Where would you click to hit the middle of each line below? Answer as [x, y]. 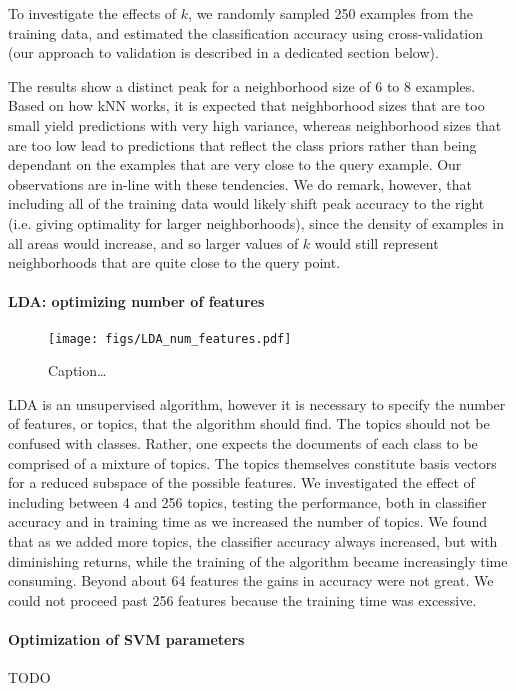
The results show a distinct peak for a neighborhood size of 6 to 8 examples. [242, 85]
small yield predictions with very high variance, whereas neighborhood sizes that [255, 124]
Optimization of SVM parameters [126, 638]
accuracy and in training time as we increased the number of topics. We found [248, 521]
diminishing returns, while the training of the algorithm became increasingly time [258, 560]
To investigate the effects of [92, 13]
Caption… [77, 370]
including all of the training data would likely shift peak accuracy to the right [246, 203]
